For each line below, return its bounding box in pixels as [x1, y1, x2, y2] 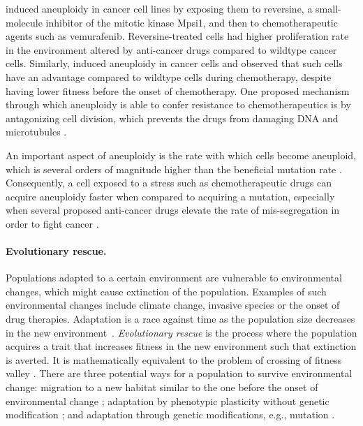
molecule [6, 15, 43, 29]
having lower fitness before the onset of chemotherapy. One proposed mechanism [6, 83, 350, 98]
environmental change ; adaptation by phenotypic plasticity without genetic [6, 393, 329, 408]
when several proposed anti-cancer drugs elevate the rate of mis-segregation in [6, 203, 340, 217]
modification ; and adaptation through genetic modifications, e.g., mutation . [6, 407, 335, 422]
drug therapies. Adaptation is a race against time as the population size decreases [6, 311, 355, 326]
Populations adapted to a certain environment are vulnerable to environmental [6, 270, 342, 285]
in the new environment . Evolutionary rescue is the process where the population [6, 325, 357, 339]
